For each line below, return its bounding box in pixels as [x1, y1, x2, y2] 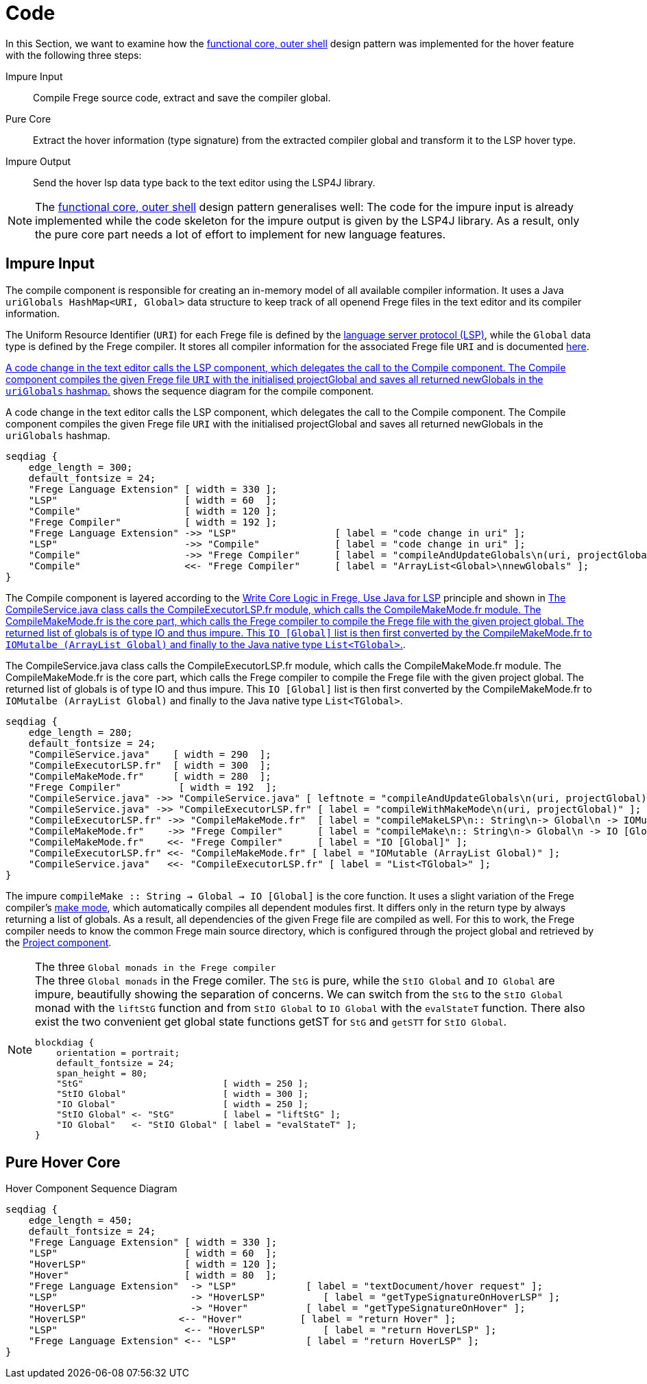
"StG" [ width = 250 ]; [56, 1078, 309, 1089]
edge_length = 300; [28, 461, 133, 473]
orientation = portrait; [56, 1047, 180, 1058]
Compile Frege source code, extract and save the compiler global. [33, 91, 331, 103]
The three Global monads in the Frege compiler [35, 959, 276, 974]
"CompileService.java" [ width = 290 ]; [28, 748, 271, 760]
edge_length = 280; [28, 726, 133, 738]
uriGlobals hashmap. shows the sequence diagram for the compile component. [5, 384, 374, 397]
